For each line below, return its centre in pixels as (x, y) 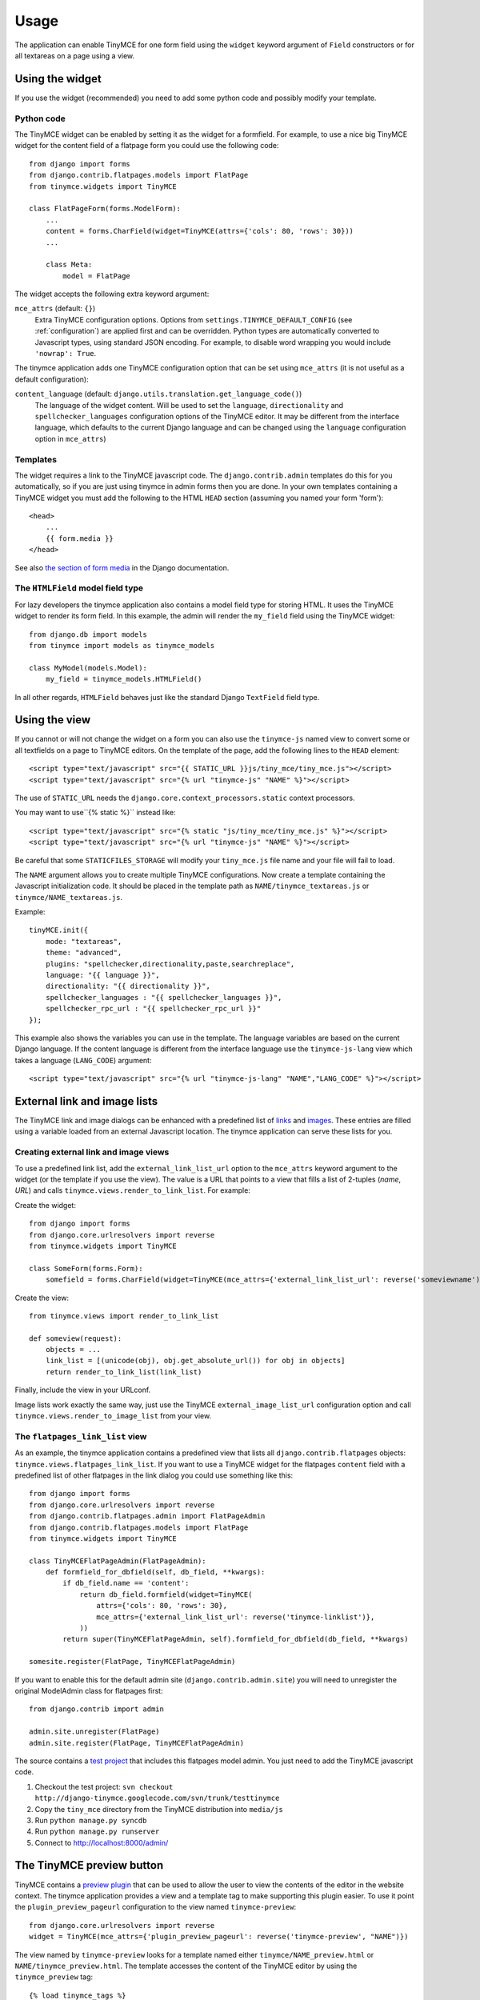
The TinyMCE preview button (89, 1865)
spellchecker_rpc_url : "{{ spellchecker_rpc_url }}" (153, 1009)
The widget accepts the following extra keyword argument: (112, 294)
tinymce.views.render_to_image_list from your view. (113, 1416)
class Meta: (69, 265)
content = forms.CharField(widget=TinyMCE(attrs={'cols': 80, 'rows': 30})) (200, 231)
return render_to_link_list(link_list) (124, 1372)
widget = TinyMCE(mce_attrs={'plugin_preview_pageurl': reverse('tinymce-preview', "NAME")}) (219, 1937)
